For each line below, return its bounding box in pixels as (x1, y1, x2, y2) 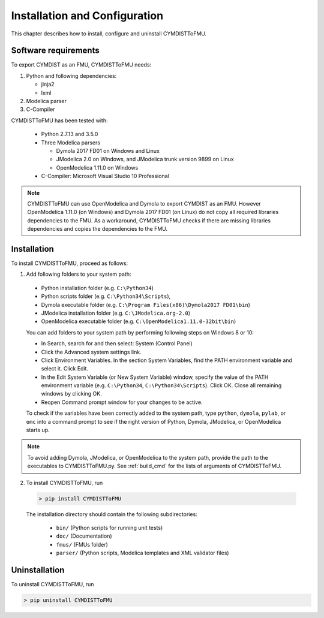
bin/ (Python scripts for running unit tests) (56, 524, 163, 531)
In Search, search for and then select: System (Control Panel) (41, 340, 193, 347)
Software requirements (11, 46, 100, 56)
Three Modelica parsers (41, 138, 101, 146)
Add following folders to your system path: (26, 270, 131, 278)
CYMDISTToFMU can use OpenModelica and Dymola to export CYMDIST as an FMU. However (27, 200, 261, 207)
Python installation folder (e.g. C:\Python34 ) (41, 284, 154, 291)
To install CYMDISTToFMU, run (26, 479, 103, 486)
